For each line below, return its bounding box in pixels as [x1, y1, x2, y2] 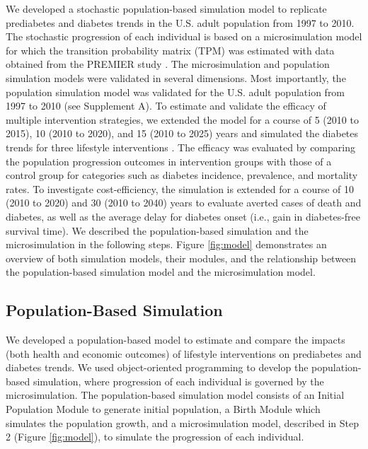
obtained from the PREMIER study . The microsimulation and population [6, 57, 330, 71]
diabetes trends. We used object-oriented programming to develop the [6, 360, 309, 375]
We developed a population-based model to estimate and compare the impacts [6, 332, 345, 347]
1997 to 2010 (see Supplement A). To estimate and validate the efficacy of [6, 98, 326, 113]
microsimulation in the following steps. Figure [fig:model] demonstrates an [6, 237, 327, 252]
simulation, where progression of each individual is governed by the [33, 373, 324, 388]
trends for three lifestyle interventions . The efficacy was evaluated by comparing [6, 139, 355, 154]
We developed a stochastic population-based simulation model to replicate [6, 1, 327, 16]
